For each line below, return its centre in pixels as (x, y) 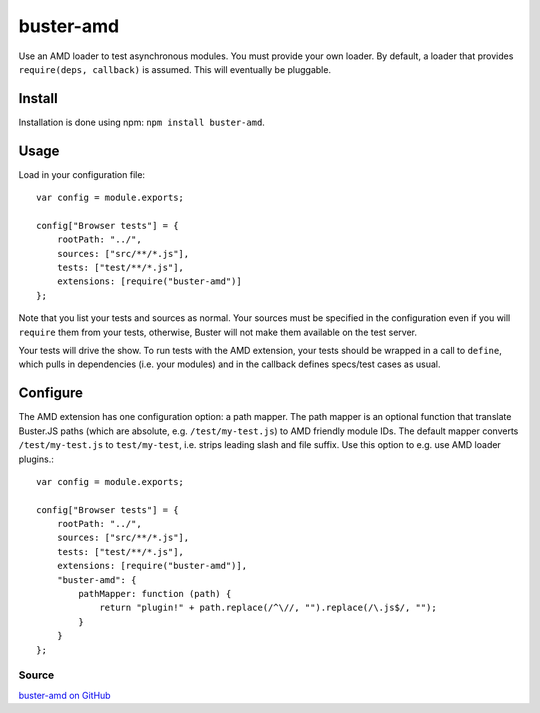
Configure (51, 393)
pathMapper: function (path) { (155, 594)
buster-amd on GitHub (64, 695)
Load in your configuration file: (81, 174)
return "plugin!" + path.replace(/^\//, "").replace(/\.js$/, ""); (268, 608)
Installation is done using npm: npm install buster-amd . (141, 122)
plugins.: (36, 459)
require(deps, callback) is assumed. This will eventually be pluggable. (175, 69)
